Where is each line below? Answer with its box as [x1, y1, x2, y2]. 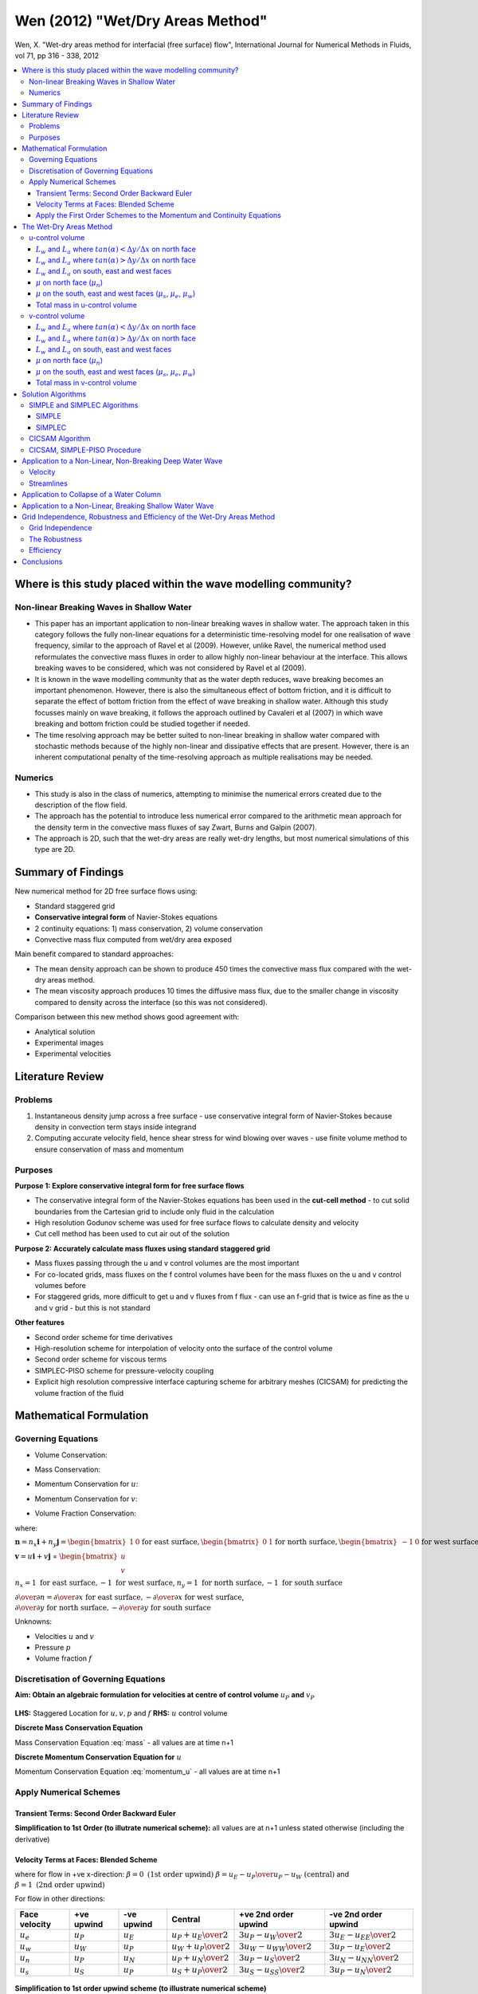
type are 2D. [34, 845, 76, 854]
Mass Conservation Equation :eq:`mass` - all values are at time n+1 [14, 1737, 234, 1747]
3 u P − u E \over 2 [329, 1941, 391, 1953]
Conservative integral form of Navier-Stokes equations [34, 912, 218, 922]
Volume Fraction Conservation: [34, 1508, 137, 1519]
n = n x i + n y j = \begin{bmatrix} [14, 1538, 127, 1548]
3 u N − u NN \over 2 [329, 1953, 399, 1965]
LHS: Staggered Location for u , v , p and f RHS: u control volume [14, 1708, 228, 1718]
